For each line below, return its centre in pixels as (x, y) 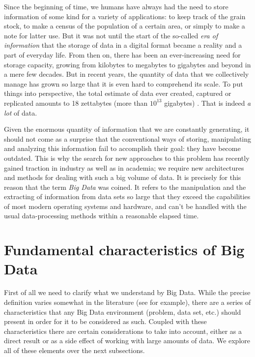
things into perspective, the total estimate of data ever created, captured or (118, 93)
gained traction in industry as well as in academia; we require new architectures (124, 167)
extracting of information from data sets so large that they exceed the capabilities (127, 196)
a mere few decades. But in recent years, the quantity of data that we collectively (127, 74)
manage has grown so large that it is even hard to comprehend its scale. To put (124, 83)
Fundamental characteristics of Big (124, 250)
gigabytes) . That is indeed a (208, 103)
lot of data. (21, 112)
